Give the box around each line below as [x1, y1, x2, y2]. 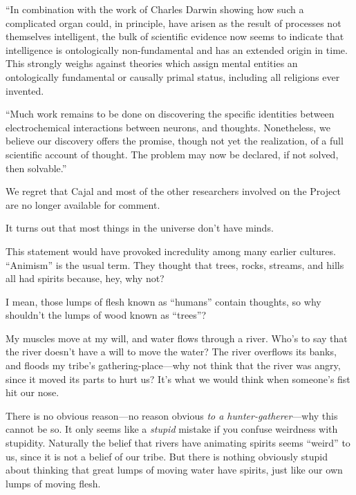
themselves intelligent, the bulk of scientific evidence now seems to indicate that [6, 29, 344, 44]
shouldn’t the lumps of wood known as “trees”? [6, 308, 207, 322]
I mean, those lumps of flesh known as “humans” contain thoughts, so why [6, 294, 321, 308]
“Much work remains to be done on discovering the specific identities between [6, 106, 335, 121]
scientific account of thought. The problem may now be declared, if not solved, [6, 147, 339, 161]
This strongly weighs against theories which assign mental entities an [6, 56, 298, 71]
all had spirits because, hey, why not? [6, 271, 165, 286]
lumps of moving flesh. [6, 476, 101, 490]
